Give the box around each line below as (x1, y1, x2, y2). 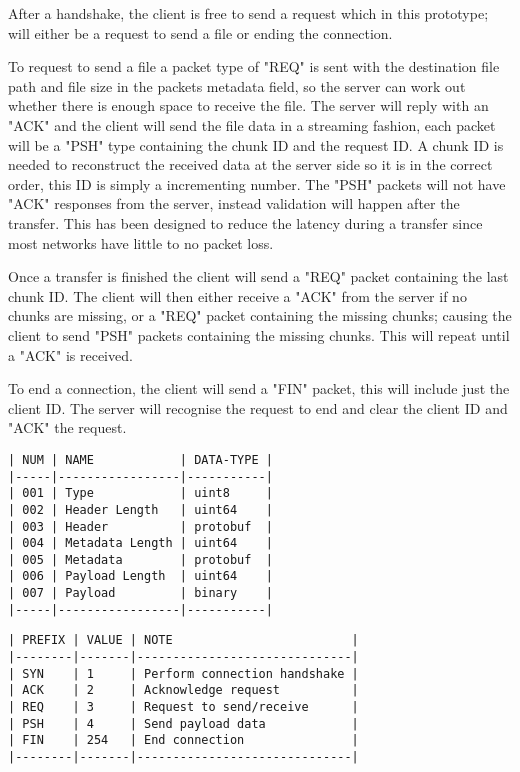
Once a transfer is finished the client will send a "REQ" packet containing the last (8, 266, 509, 287)
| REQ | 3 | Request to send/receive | (8, 700, 359, 715)
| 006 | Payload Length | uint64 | (8, 569, 273, 584)
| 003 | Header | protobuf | (8, 519, 273, 534)
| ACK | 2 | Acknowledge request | (8, 683, 359, 698)
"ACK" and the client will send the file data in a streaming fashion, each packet (8, 114, 496, 135)
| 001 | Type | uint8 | (8, 486, 273, 501)
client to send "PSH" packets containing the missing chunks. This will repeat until (8, 324, 510, 345)
